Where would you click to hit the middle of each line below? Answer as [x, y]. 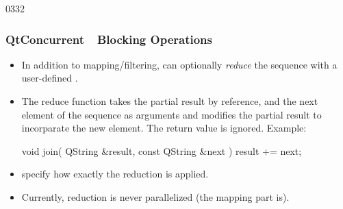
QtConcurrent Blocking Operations [109, 39]
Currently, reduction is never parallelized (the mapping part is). [155, 196]
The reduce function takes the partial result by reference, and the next [170, 101]
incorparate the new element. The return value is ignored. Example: [164, 128]
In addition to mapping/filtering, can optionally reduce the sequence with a [179, 64]
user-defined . [50, 78]
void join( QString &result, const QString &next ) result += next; [162, 150]
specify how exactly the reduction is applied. [115, 174]
